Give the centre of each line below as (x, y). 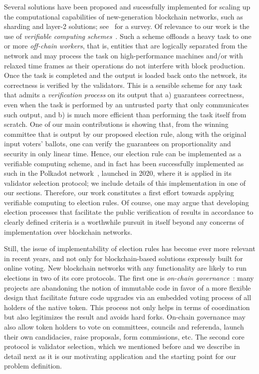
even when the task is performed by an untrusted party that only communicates (127, 104)
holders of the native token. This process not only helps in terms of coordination (127, 307)
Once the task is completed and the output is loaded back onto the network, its (126, 75)
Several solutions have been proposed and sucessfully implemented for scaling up (127, 6)
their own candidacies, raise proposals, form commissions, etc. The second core (124, 336)
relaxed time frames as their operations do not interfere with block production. (125, 65)
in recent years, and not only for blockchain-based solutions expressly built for (124, 258)
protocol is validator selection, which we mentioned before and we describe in (122, 346)
